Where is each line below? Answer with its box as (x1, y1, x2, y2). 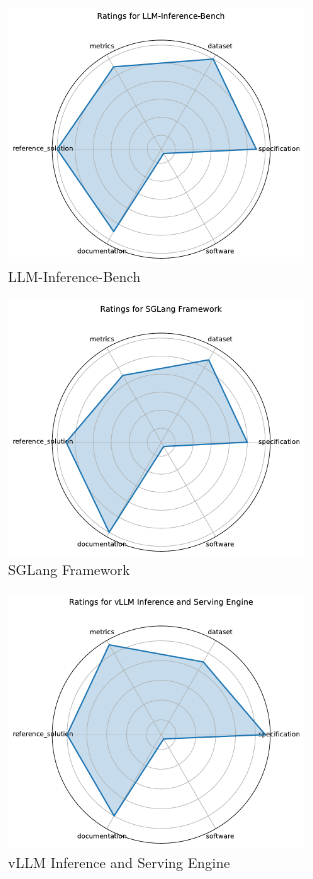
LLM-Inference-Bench (8, 266, 141, 287)
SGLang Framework (8, 559, 130, 580)
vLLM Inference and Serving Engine (8, 851, 230, 872)
